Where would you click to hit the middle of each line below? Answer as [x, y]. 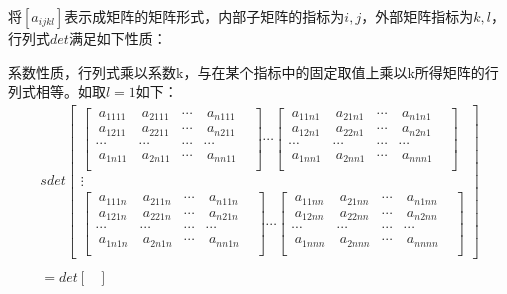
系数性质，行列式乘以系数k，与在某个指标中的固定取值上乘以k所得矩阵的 [246, 71]
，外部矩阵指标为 [417, 16]
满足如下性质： [117, 38]
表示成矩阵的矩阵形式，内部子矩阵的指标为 [204, 16]
